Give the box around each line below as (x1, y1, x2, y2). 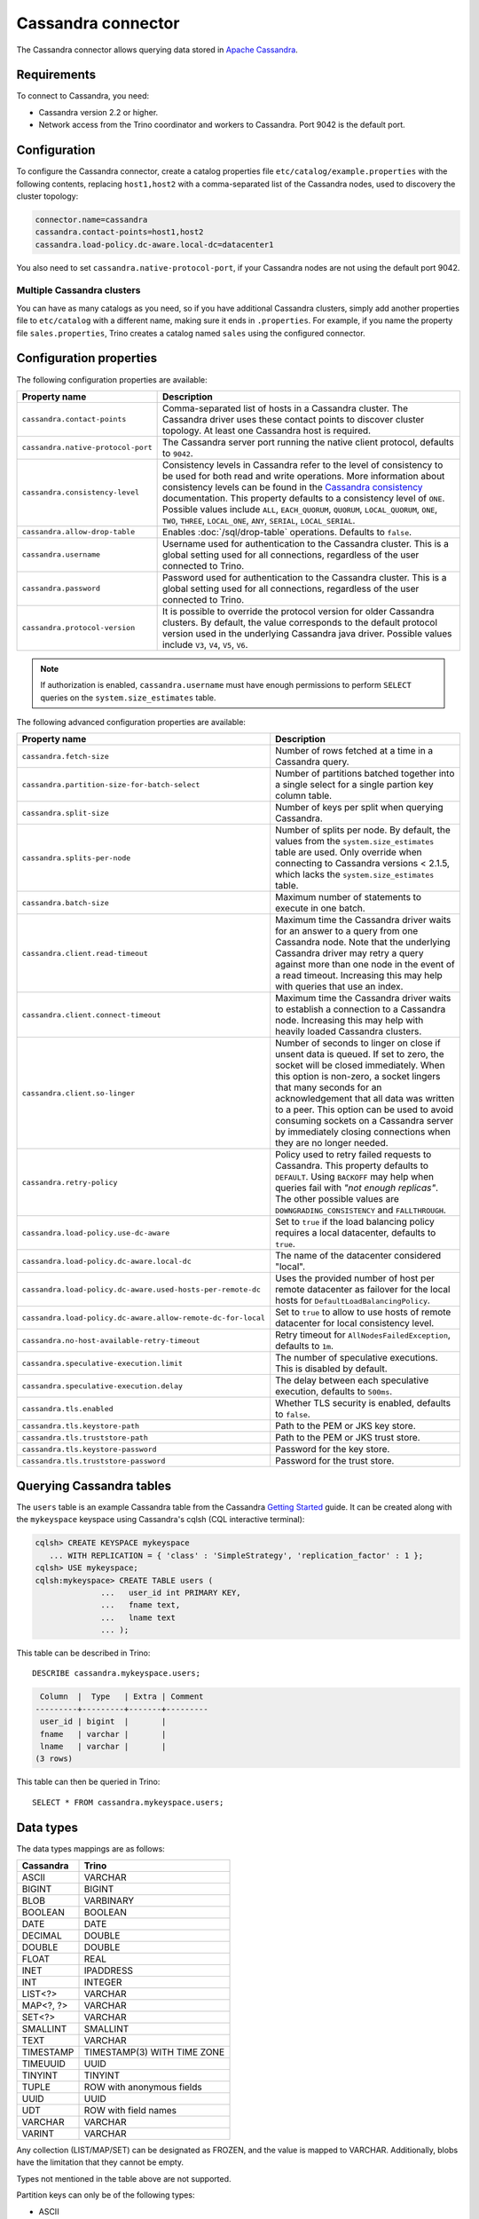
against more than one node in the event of (275, 959, 456, 971)
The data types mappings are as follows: (16, 1843, 166, 1854)
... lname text (100, 1612, 177, 1623)
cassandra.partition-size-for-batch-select (21, 779, 200, 789)
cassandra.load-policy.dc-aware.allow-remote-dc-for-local (21, 1313, 266, 1323)
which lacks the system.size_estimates (275, 868, 435, 880)
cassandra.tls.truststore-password (21, 1456, 166, 1465)
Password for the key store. (275, 1443, 390, 1456)
